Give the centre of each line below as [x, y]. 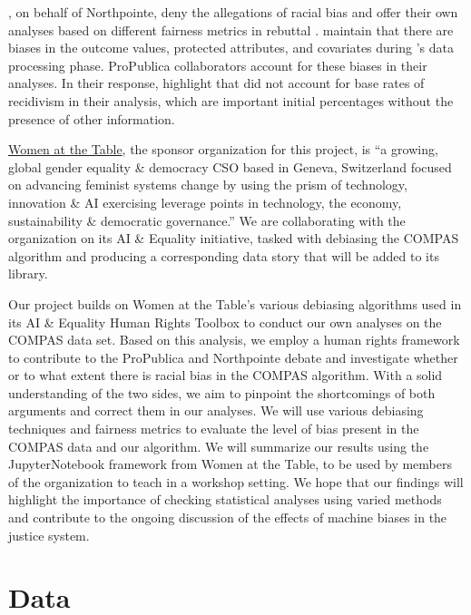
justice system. [49, 535]
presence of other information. [92, 118]
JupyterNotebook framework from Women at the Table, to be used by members [230, 464]
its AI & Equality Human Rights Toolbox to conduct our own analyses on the [225, 322]
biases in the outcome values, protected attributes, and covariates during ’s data [231, 48]
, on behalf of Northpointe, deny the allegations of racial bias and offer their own [233, 12]
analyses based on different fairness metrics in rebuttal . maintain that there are [231, 29]
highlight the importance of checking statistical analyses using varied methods [225, 499]
